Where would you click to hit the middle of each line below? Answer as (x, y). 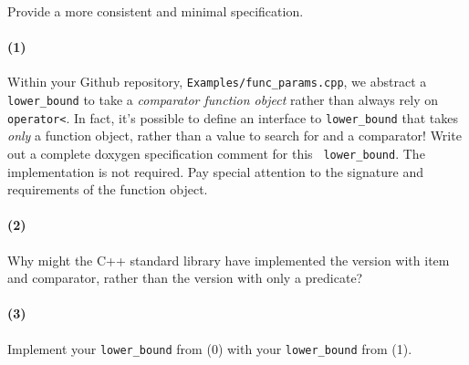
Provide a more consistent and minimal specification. (156, 11)
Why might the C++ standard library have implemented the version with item (229, 260)
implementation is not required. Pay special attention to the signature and (215, 171)
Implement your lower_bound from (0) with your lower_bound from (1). (210, 348)
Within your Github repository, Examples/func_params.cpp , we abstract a (217, 82)
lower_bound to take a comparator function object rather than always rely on (223, 100)
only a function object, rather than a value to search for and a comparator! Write (234, 136)
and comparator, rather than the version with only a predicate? (185, 278)
